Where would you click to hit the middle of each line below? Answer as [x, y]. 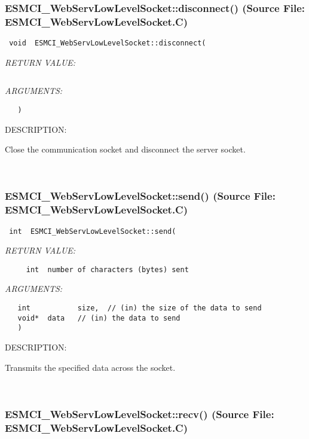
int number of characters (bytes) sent [107, 269]
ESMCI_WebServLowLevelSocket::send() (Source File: [140, 196]
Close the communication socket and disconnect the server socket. [125, 149]
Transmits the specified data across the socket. [90, 367]
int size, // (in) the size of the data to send [140, 308]
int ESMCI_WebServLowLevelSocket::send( [93, 231]
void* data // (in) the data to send [99, 318]
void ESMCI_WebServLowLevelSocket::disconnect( [108, 43]
